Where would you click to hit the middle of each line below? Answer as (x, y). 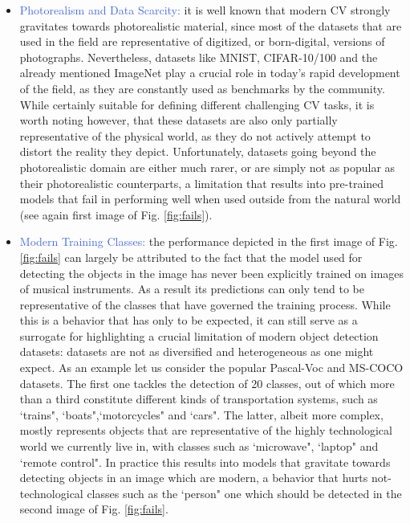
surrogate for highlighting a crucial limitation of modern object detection (199, 335)
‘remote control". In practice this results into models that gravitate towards (205, 462)
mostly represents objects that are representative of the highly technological (206, 430)
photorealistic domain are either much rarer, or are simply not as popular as (207, 167)
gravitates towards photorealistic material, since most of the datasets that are (211, 25)
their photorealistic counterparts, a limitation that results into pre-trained (202, 183)
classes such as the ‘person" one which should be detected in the (244, 493)
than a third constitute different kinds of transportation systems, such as (199, 399)
